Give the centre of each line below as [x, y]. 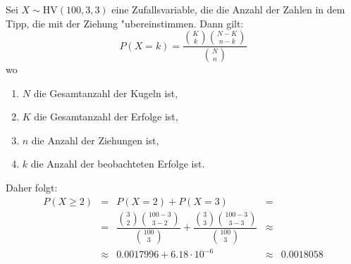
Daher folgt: [32, 188]
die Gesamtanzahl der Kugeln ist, [106, 93]
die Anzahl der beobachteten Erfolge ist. [118, 164]
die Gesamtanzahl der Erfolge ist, [106, 117]
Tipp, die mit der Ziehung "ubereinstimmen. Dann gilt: [125, 23]
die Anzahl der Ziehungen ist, [95, 140]
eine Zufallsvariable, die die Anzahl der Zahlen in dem [228, 9]
